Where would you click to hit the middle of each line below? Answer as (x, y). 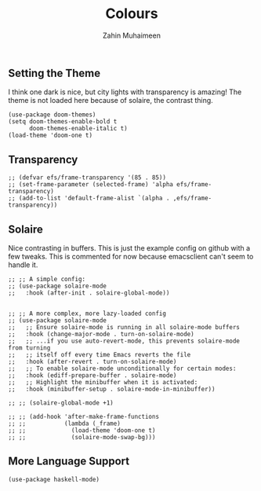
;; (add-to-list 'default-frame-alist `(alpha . (89, 198)
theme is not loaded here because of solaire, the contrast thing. (111, 101)
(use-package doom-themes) (52, 115)
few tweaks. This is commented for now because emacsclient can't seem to (131, 256)
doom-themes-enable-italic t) (78, 129)
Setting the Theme (54, 73)
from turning (29, 348)
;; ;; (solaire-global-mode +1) (61, 403)
